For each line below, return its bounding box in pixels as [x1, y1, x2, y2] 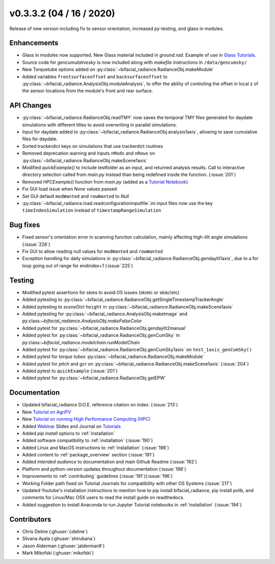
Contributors [9, 515, 51, 524]
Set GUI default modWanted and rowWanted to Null [22, 193, 129, 199]
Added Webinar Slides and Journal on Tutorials [22, 423, 121, 429]
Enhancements [9, 39, 59, 47]
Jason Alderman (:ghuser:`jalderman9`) [22, 543, 105, 549]
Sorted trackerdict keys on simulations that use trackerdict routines [22, 143, 163, 149]
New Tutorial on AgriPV [22, 408, 71, 415]
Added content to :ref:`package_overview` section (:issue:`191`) [22, 452, 155, 458]
